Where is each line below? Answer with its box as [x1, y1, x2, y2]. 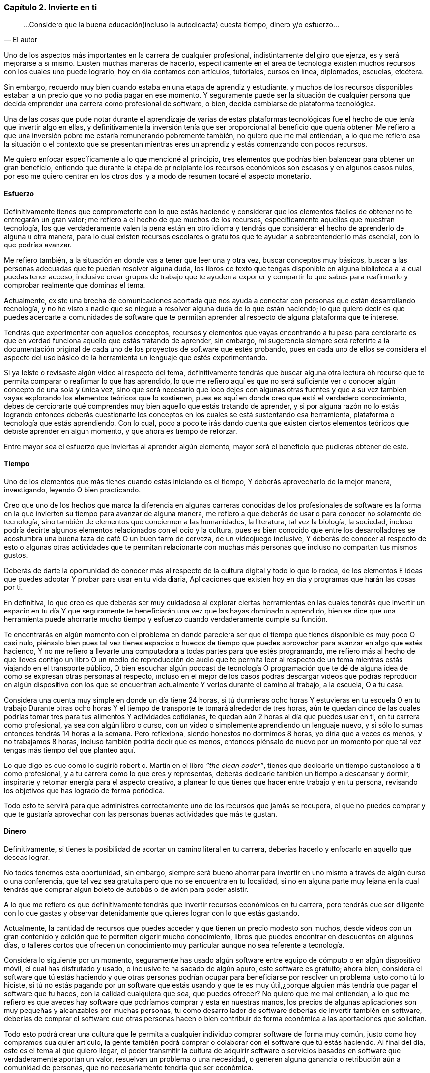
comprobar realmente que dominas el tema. [4, 280, 145, 289]
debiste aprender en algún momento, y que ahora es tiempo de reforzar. [4, 427, 237, 435]
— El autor [4, 35, 37, 44]
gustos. [4, 551, 28, 559]
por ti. [4, 582, 23, 591]
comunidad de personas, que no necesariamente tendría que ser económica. [4, 1063, 254, 1072]
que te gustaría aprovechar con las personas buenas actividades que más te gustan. [4, 809, 278, 818]
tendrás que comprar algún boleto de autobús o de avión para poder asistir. [4, 885, 249, 894]
